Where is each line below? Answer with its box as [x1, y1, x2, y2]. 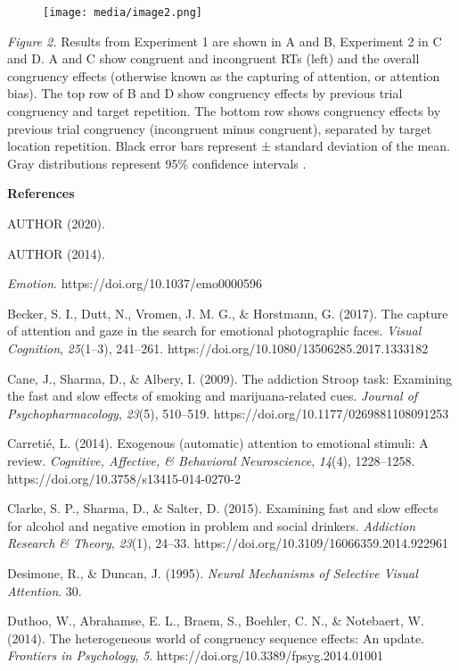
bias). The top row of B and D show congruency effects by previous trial [7, 84, 403, 103]
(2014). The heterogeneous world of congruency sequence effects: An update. [7, 628, 425, 647]
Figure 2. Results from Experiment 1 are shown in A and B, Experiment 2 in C [7, 31, 442, 50]
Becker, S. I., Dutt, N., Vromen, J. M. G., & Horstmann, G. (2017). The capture [7, 303, 448, 322]
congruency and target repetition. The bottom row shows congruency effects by [7, 102, 441, 120]
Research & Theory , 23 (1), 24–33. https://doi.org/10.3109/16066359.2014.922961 [7, 534, 448, 552]
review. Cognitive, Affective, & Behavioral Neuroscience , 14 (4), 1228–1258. [7, 451, 415, 469]
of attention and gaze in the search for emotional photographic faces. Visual [7, 321, 422, 340]
